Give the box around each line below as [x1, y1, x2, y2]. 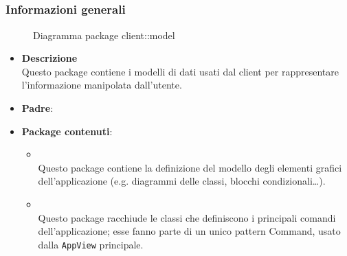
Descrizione [21, 51, 78, 65]
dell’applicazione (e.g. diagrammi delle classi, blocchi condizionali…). [38, 174, 326, 188]
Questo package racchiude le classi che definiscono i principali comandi [38, 210, 336, 224]
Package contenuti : [21, 124, 113, 138]
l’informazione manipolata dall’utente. [21, 78, 182, 92]
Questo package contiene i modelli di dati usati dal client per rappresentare [21, 64, 339, 78]
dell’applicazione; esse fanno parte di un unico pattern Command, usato [38, 224, 341, 238]
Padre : [21, 101, 54, 115]
